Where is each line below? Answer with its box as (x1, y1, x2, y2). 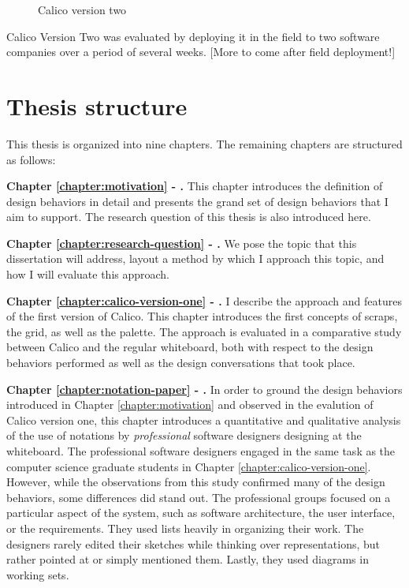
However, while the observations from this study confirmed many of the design (6, 474, 385, 490)
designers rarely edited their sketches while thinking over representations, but (6, 535, 381, 552)
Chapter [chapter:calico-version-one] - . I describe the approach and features (6, 292, 402, 309)
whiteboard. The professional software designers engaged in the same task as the (6, 443, 396, 459)
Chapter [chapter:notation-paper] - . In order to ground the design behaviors (6, 380, 403, 397)
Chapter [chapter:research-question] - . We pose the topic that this (6, 234, 357, 251)
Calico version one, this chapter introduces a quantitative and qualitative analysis (6, 411, 401, 428)
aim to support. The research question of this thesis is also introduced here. (6, 208, 371, 225)
